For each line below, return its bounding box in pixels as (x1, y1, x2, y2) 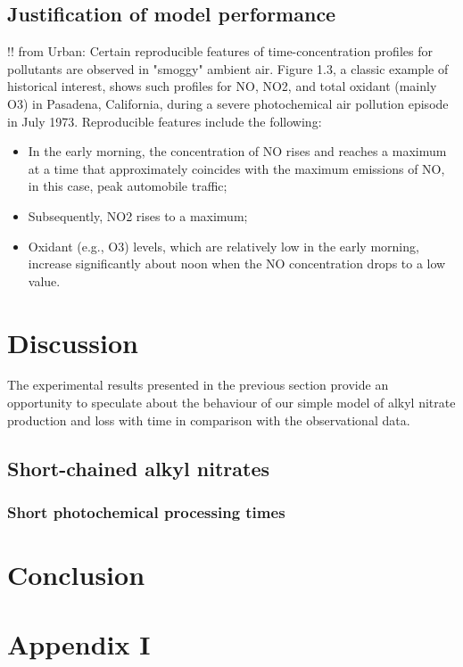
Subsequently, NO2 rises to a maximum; (28, 206, 248, 225)
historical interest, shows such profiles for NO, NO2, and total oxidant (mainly (7, 77, 437, 95)
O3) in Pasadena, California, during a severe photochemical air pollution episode (7, 94, 449, 112)
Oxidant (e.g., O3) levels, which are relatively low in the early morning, (28, 236, 419, 255)
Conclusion (7, 556, 145, 593)
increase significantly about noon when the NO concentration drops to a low (28, 254, 446, 273)
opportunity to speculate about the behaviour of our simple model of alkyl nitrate (7, 393, 456, 412)
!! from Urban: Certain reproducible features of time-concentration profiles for (7, 42, 433, 61)
